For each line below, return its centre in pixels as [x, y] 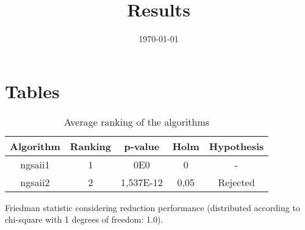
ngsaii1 [35, 164]
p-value [142, 146]
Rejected [236, 182]
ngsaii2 [35, 182]
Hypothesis [236, 146]
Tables [32, 91]
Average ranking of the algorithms [137, 121]
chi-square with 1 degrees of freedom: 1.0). [84, 219]
